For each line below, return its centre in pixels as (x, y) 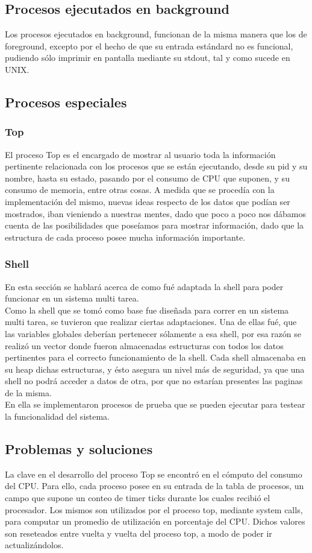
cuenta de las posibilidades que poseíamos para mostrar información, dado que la (154, 225)
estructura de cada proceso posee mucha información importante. (125, 237)
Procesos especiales (66, 102)
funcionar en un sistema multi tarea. (72, 298)
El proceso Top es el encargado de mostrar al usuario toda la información (140, 154)
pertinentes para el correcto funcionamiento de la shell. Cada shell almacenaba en (155, 357)
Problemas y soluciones (79, 449)
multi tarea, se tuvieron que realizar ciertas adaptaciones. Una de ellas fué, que (151, 322)
